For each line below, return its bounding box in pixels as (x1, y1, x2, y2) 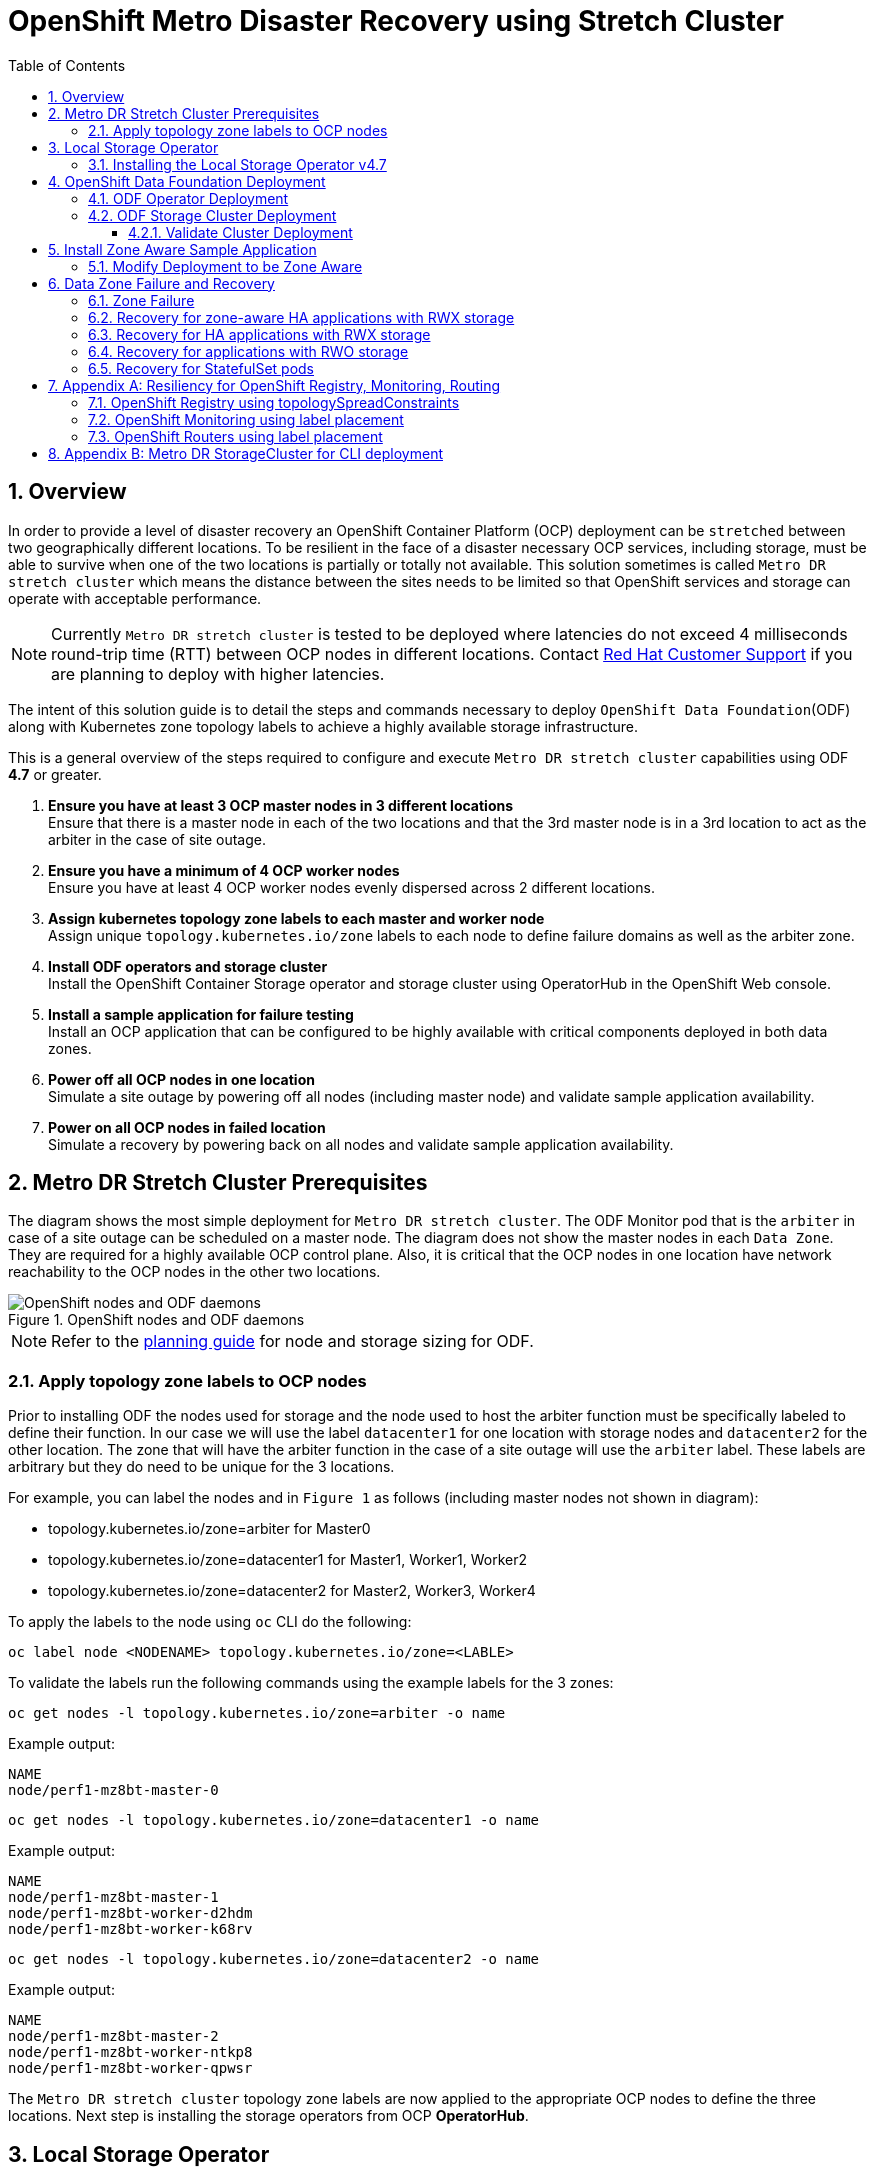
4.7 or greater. (8, 765, 102, 783)
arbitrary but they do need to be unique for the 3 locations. (8, 1458, 395, 1476)
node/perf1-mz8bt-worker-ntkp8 (8, 2044, 253, 2061)
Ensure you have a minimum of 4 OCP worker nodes (48, 861, 400, 879)
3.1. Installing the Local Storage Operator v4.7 (88, 155, 387, 173)
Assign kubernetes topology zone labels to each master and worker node (48, 909, 545, 927)
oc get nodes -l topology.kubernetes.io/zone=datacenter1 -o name (8, 1812, 540, 1829)
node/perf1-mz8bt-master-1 (8, 1889, 219, 1906)
